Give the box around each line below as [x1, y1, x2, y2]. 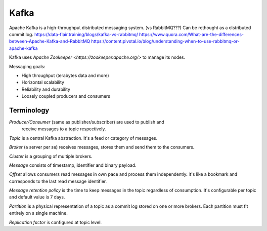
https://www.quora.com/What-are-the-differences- [139, 31, 244, 37]
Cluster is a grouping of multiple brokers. [9, 153, 92, 159]
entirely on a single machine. [9, 210, 68, 216]
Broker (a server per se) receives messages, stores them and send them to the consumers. [9, 144, 195, 150]
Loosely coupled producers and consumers [21, 93, 111, 99]
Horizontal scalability [21, 79, 64, 85]
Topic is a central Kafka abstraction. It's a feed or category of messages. [9, 135, 158, 141]
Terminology [9, 106, 49, 115]
